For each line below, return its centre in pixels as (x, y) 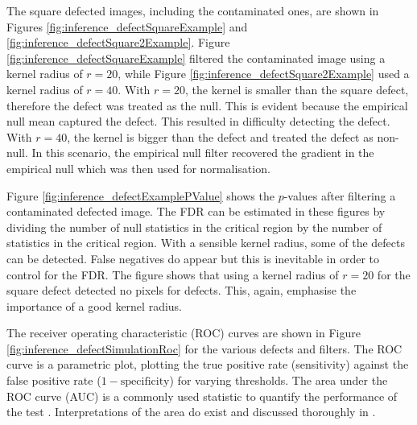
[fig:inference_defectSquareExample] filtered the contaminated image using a (196, 58)
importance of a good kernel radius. (94, 305)
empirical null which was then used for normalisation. (138, 168)
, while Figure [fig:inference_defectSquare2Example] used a (264, 74)
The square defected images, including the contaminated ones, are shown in (193, 10)
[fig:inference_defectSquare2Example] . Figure (118, 42)
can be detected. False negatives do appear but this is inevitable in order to (193, 258)
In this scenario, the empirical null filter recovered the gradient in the (203, 153)
